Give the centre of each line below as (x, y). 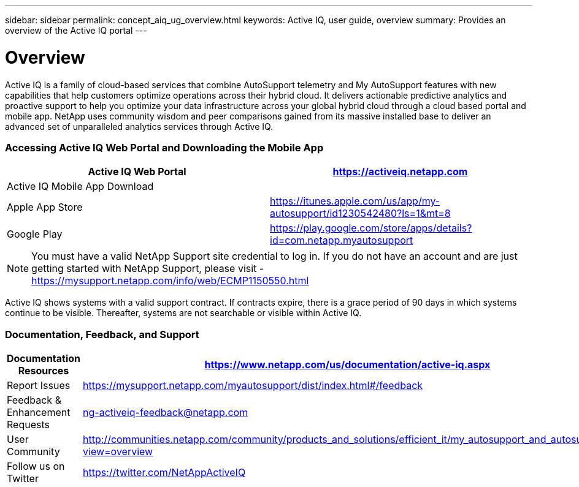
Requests (28, 425)
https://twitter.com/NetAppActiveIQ (164, 472)
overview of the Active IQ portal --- (76, 30)
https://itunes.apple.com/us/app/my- (355, 201)
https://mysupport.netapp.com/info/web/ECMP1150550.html (170, 281)
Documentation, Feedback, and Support (102, 334)
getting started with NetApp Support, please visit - (148, 269)
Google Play (35, 234)
